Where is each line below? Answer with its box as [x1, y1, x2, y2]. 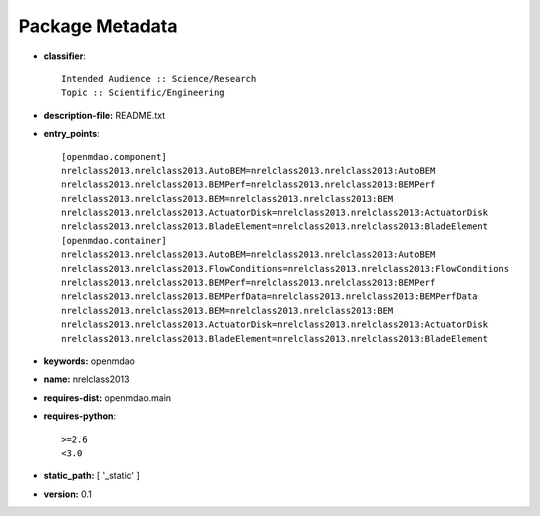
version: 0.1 [43, 488, 92, 500]
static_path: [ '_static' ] [43, 470, 140, 482]
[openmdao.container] [61, 235, 167, 246]
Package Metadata [18, 15, 178, 37]
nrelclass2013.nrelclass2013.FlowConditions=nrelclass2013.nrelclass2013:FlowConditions [61, 263, 510, 274]
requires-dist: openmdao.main [43, 391, 172, 404]
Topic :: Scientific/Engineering [61, 87, 225, 99]
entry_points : [43, 128, 100, 140]
